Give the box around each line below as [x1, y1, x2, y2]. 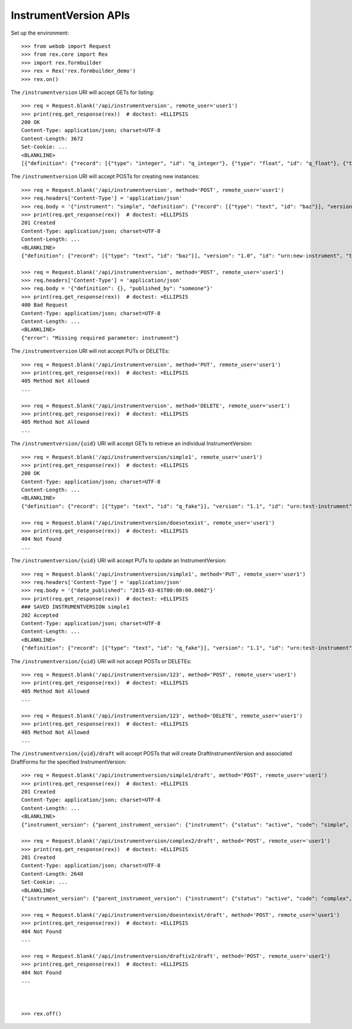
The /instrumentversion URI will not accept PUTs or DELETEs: [11, 348, 170, 355]
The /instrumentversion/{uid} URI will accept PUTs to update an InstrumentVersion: [11, 557, 227, 564]
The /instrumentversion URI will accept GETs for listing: [11, 89, 155, 96]
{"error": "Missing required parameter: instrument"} [21, 335, 179, 341]
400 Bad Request [21, 302, 68, 308]
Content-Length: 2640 [21, 871, 83, 877]
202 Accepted [21, 612, 59, 619]
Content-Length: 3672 [21, 135, 83, 142]
